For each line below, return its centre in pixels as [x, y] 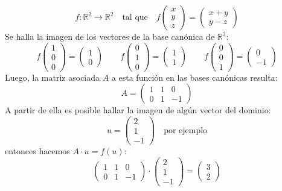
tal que [135, 17]
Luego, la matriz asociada [53, 77]
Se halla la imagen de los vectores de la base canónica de [110, 36]
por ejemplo [186, 130]
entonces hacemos [37, 151]
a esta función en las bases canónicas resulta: [194, 77]
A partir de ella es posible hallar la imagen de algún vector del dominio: [138, 110]
